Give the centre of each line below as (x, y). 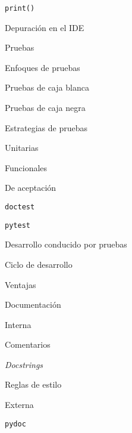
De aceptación (31, 188)
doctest (20, 207)
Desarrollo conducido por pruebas (66, 244)
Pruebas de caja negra (45, 108)
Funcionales (26, 167)
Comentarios (28, 344)
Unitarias (22, 148)
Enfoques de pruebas (43, 67)
